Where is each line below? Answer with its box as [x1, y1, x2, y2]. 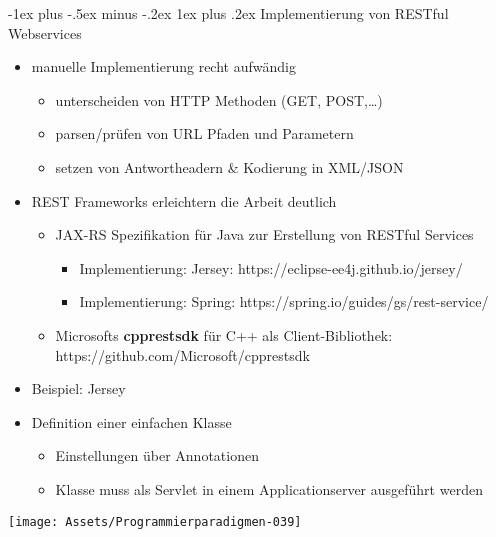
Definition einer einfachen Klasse [31, 411, 232, 432]
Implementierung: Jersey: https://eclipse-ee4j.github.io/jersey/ [79, 257, 463, 278]
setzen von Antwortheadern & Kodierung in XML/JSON [55, 156, 404, 177]
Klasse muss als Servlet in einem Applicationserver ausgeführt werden [55, 478, 483, 499]
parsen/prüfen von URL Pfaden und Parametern [55, 123, 354, 144]
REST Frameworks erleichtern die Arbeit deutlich [31, 190, 337, 211]
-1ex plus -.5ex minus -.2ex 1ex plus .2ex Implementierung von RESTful [8, 3, 449, 23]
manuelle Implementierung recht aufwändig [31, 56, 296, 77]
